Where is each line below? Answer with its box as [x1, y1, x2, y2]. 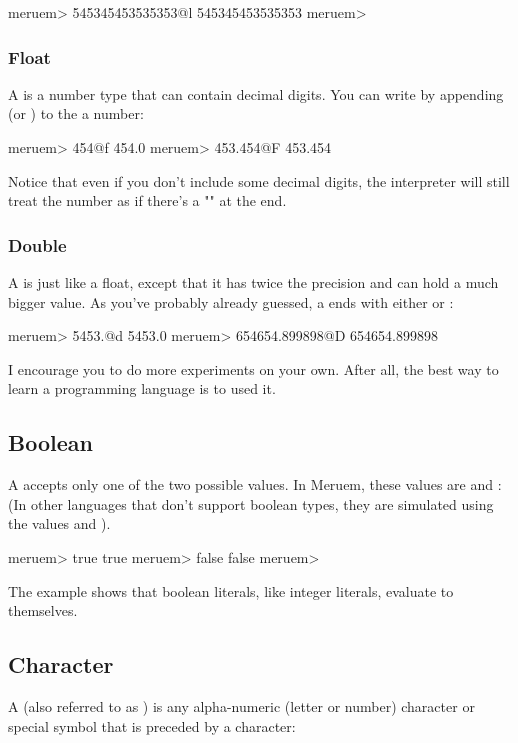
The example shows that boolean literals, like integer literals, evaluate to [8, 580, 454, 601]
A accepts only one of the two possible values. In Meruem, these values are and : [8, 474, 502, 495]
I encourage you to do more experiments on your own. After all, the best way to [8, 358, 499, 379]
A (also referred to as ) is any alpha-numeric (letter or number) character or [8, 695, 475, 716]
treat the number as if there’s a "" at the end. [8, 190, 287, 211]
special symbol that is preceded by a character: [8, 715, 296, 736]
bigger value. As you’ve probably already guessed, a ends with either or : [8, 291, 454, 312]
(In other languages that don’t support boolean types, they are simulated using [8, 493, 494, 514]
